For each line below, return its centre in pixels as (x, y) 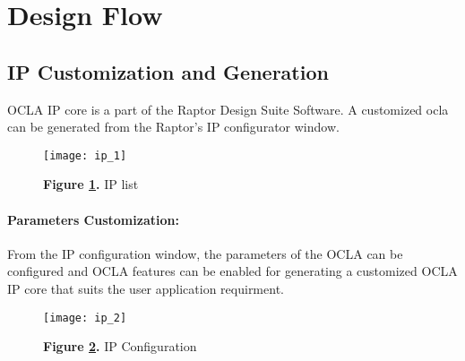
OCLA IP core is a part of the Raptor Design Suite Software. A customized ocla (228, 109)
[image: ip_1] (85, 155)
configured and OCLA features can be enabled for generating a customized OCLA (232, 271)
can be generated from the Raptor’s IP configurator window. (173, 127)
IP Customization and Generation (168, 71)
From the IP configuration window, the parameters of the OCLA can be (205, 253)
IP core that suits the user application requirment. (146, 288)
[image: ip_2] (85, 318)
